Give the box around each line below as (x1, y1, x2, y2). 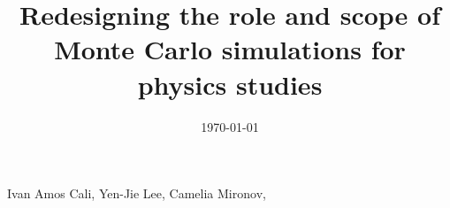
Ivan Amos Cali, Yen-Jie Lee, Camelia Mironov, (7, 184, 266, 203)
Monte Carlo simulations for (54, 31, 406, 67)
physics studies (137, 65, 323, 102)
